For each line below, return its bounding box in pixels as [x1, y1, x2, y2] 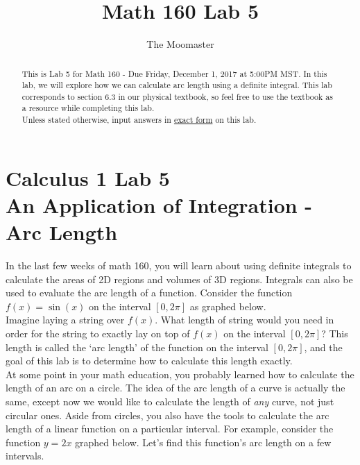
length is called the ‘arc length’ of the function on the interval [6, 339, 268, 354]
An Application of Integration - [6, 190, 313, 219]
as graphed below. [189, 298, 266, 313]
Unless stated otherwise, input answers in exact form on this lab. [22, 114, 257, 126]
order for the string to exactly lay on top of [6, 326, 190, 341]
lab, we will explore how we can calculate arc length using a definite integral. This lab [22, 79, 332, 91]
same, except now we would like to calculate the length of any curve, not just [6, 394, 334, 409]
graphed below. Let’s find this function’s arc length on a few [75, 434, 332, 449]
